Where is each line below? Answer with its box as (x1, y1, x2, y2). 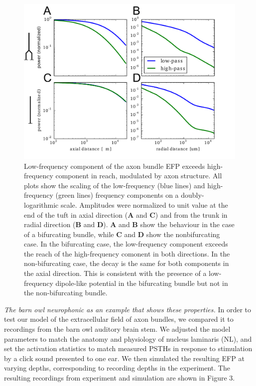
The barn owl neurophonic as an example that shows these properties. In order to (4, 304, 252, 314)
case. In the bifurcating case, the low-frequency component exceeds (24, 239, 228, 249)
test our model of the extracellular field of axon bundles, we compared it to (4, 314, 234, 324)
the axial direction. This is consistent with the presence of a (24, 268, 207, 278)
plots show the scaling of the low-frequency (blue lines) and (24, 180, 205, 190)
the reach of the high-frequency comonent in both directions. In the (24, 248, 230, 258)
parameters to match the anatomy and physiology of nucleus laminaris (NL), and (4, 333, 252, 344)
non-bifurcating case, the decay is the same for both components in (24, 258, 229, 268)
